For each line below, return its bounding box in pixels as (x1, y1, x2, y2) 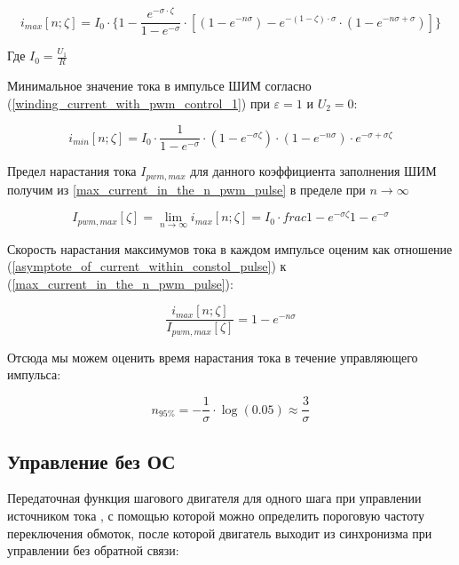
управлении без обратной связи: (7, 541, 179, 560)
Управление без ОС (7, 447, 176, 474)
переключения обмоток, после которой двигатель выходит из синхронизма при (7, 523, 432, 542)
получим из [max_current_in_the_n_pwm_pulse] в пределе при (7, 179, 366, 198)
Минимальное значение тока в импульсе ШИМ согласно (7, 76, 312, 94)
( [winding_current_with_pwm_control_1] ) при (7, 93, 270, 112)
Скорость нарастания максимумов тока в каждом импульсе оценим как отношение (7, 239, 453, 258)
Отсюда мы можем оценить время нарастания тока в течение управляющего (7, 347, 418, 366)
